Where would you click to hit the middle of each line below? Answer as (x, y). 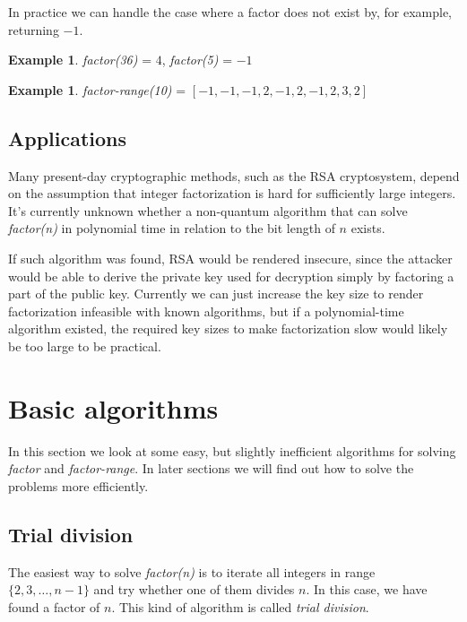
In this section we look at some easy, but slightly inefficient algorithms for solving (232, 450)
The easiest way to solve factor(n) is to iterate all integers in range (192, 571)
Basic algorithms (113, 407)
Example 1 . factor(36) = (80, 60)
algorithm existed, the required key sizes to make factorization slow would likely (228, 328)
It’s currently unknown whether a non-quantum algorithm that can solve (208, 210)
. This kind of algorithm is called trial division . (240, 606)
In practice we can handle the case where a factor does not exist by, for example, (230, 12)
